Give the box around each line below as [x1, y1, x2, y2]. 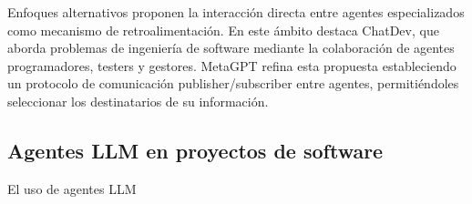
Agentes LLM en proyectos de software [7, 136, 384, 164]
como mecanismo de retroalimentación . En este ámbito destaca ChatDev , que [7, 20, 439, 39]
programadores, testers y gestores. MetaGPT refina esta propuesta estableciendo [7, 56, 457, 75]
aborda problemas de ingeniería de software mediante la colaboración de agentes [7, 38, 455, 57]
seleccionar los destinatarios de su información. [7, 91, 269, 110]
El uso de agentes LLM [7, 178, 137, 198]
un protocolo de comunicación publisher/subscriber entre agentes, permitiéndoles [7, 74, 459, 93]
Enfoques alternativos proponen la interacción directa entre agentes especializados [7, 3, 465, 21]
